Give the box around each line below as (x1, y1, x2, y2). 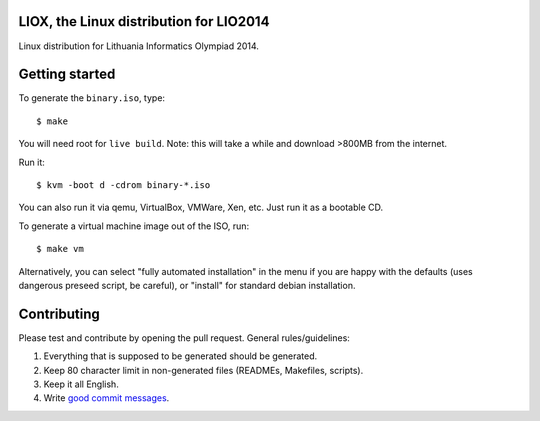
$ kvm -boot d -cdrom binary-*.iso (36, 179, 211, 190)
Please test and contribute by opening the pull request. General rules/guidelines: (18, 331, 350, 344)
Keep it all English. (43, 378, 119, 390)
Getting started (18, 66, 116, 83)
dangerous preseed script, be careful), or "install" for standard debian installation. (18, 279, 356, 291)
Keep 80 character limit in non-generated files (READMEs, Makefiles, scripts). (43, 364, 364, 376)
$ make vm (36, 243, 84, 255)
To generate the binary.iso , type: (18, 92, 165, 104)
